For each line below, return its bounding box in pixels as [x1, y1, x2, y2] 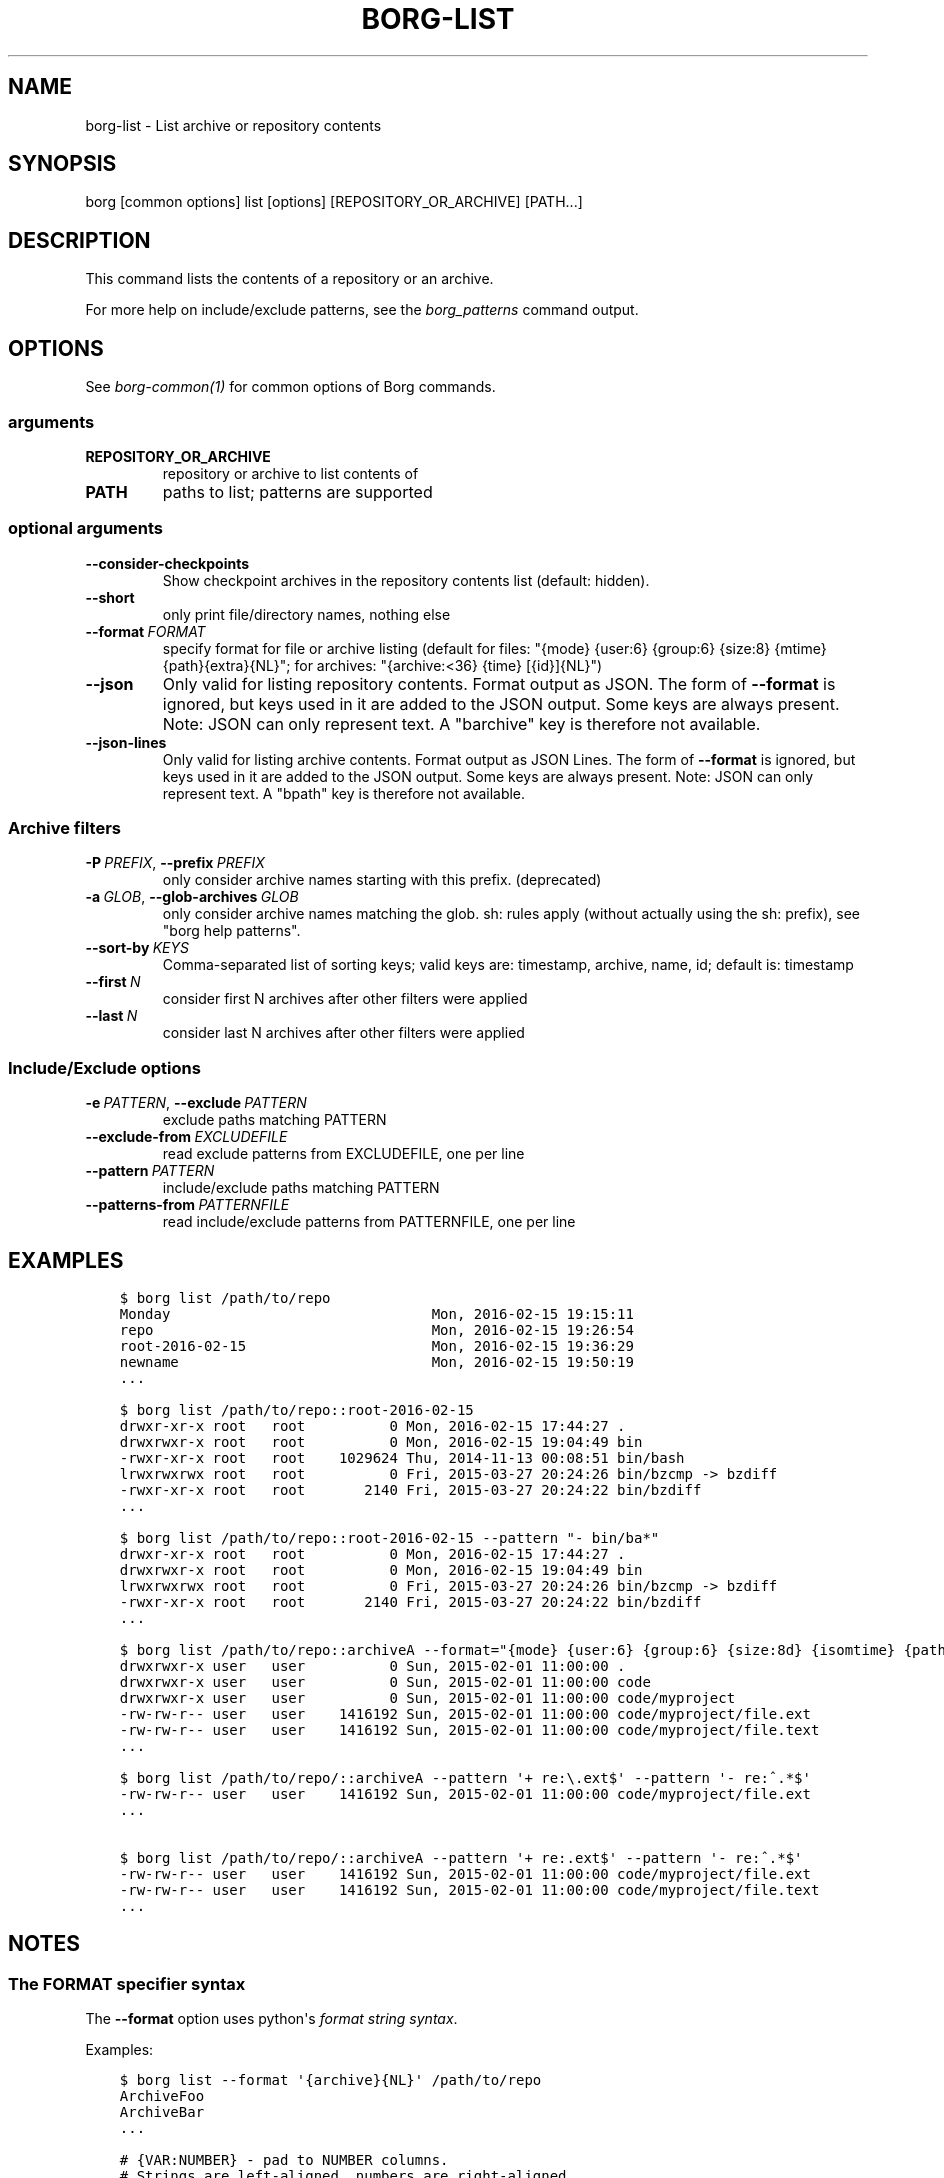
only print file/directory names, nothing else [162, 605, 451, 623]
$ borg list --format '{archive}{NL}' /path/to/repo [119, 2072, 542, 2089]
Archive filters [8, 818, 122, 838]
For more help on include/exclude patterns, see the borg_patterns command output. [85, 301, 639, 319]
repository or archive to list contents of [162, 464, 419, 482]
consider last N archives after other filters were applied [162, 1024, 525, 1042]
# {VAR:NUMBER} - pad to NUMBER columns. [119, 2152, 449, 2169]
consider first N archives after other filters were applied [162, 990, 528, 1008]
